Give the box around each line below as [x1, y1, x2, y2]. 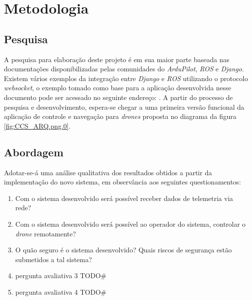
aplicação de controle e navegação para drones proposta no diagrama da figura [4, 111, 236, 121]
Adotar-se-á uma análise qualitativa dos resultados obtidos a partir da [4, 167, 212, 177]
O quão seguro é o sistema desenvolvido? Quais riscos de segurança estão [15, 245, 232, 255]
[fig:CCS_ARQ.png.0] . [4, 120, 71, 131]
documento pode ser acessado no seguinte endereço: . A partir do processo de [4, 92, 233, 102]
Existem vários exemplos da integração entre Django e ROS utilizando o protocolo [4, 73, 248, 83]
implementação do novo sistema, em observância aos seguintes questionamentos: [4, 177, 241, 187]
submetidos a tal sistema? [15, 254, 92, 264]
